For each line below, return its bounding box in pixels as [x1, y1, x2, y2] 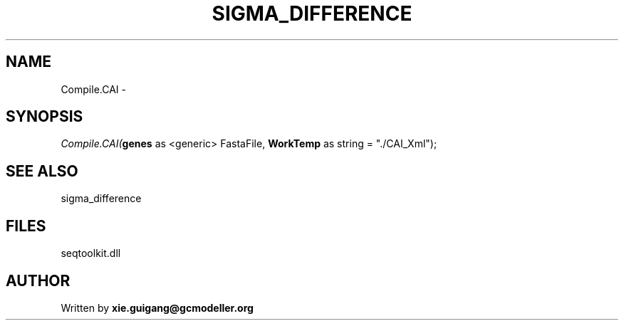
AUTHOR [6, 271, 71, 290]
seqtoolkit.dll [61, 247, 121, 260]
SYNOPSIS [6, 107, 83, 126]
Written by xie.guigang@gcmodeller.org [61, 301, 254, 314]
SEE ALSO [6, 162, 78, 180]
